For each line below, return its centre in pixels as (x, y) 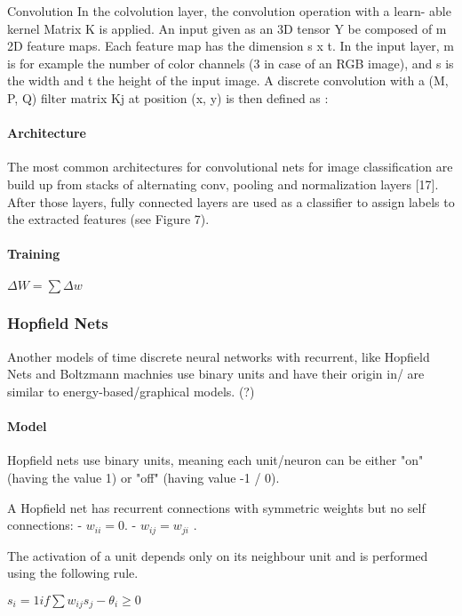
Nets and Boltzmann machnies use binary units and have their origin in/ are (216, 374)
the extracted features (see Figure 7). (108, 219)
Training (34, 254)
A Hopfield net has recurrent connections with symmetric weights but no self (216, 507)
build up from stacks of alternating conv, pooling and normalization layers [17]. (223, 184)
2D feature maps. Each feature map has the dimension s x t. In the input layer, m (231, 46)
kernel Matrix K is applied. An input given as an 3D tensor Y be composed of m (227, 28)
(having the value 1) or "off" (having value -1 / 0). (143, 477)
